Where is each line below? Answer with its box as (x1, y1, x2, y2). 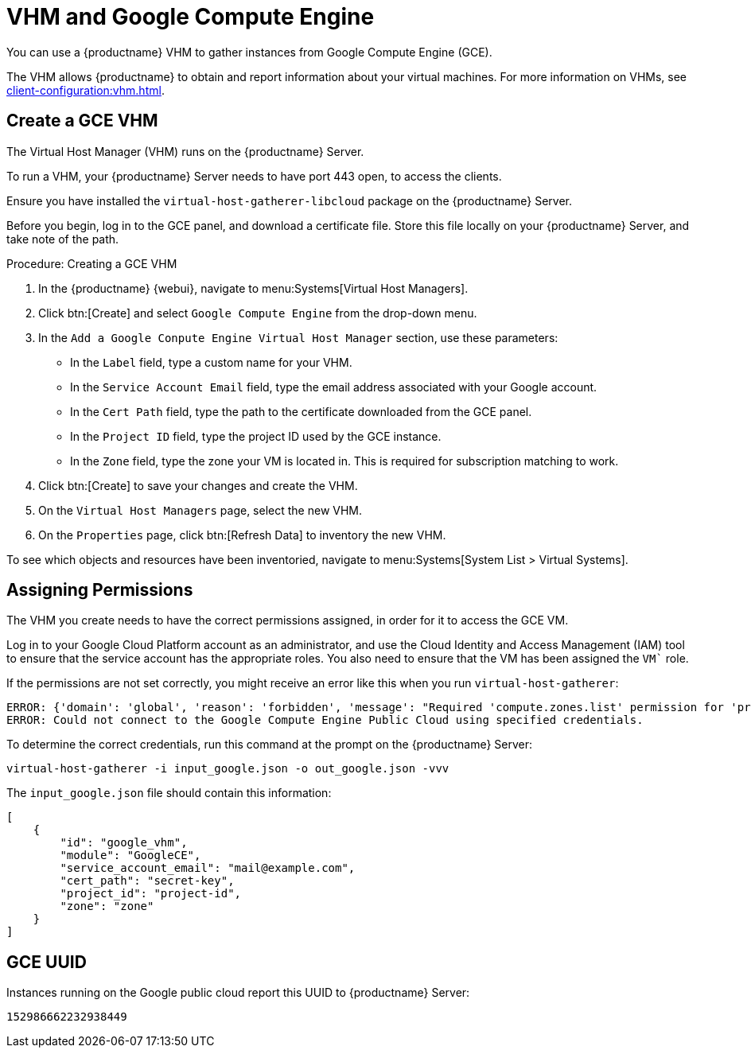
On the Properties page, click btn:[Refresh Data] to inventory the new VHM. (38, 527, 446, 542)
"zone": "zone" (60, 900, 154, 913)
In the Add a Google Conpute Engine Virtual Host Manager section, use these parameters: (38, 330, 558, 344)
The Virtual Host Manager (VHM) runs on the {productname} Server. (6, 144, 364, 158)
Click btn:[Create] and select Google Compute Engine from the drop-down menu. (38, 305, 477, 320)
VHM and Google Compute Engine (6, 3, 375, 30)
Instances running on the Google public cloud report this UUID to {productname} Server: (6, 986, 470, 1000)
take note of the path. (6, 231, 119, 246)
